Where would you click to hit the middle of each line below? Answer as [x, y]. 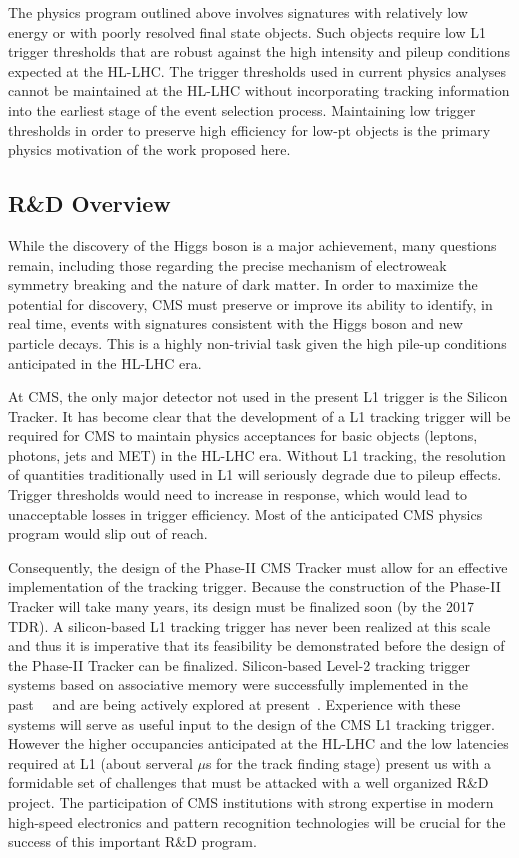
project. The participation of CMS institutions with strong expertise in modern [251, 801]
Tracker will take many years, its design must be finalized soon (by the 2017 [241, 606]
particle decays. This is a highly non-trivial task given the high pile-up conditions [257, 342]
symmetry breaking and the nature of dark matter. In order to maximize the [243, 284]
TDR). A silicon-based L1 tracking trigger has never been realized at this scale [249, 625]
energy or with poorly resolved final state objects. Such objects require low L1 [247, 31]
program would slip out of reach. [108, 533]
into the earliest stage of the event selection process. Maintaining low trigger [242, 109]
